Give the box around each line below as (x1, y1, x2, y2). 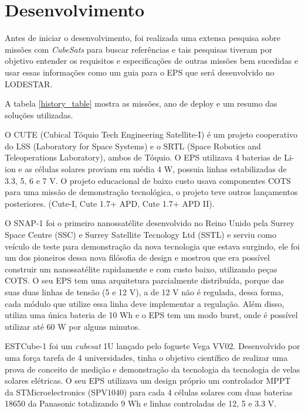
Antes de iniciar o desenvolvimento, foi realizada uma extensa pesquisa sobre (5, 32, 280, 44)
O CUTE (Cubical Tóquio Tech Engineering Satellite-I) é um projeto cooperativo (5, 128, 298, 141)
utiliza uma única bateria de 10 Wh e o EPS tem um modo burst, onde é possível (5, 309, 298, 321)
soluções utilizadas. (5, 108, 73, 121)
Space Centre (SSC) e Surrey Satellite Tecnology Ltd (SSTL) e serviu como (5, 228, 276, 241)
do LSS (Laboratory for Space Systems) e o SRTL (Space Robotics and (5, 139, 261, 152)
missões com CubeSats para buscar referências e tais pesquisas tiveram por (5, 43, 273, 55)
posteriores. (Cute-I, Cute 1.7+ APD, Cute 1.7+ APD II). (5, 197, 215, 209)
